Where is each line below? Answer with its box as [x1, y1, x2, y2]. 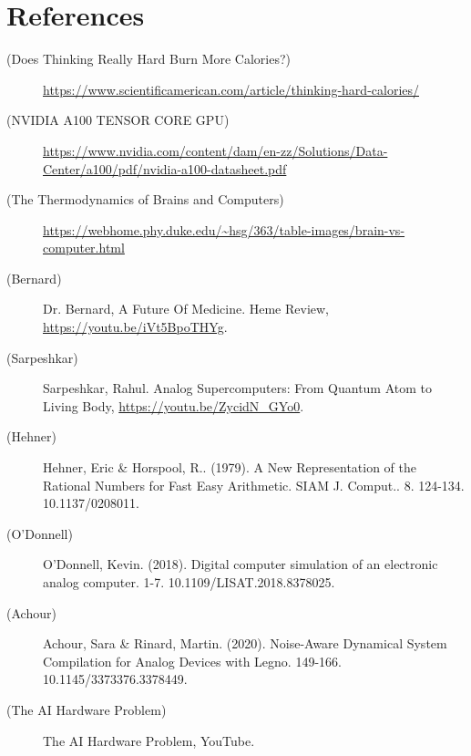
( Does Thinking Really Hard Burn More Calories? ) [6, 49, 292, 68]
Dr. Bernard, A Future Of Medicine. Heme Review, [43, 299, 329, 318]
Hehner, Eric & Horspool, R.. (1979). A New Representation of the [43, 458, 417, 477]
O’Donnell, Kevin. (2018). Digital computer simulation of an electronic [43, 554, 438, 574]
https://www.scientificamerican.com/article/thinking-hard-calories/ [43, 79, 420, 98]
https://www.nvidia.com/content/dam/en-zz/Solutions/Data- [43, 140, 388, 160]
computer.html [43, 238, 125, 257]
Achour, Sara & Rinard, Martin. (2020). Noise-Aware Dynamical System [43, 634, 447, 653]
